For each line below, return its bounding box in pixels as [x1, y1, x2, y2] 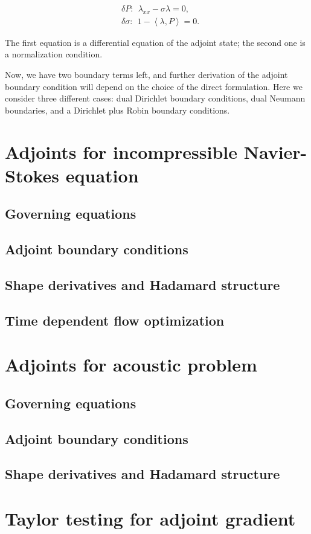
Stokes [5, 162, 60, 187]
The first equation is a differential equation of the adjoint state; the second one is [5, 36, 306, 48]
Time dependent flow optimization [5, 310, 225, 329]
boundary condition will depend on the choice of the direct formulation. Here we [5, 80, 303, 92]
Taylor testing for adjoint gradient [5, 506, 296, 531]
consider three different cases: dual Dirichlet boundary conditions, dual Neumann [5, 92, 306, 105]
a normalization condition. [5, 48, 103, 60]
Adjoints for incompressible [5, 139, 237, 164]
